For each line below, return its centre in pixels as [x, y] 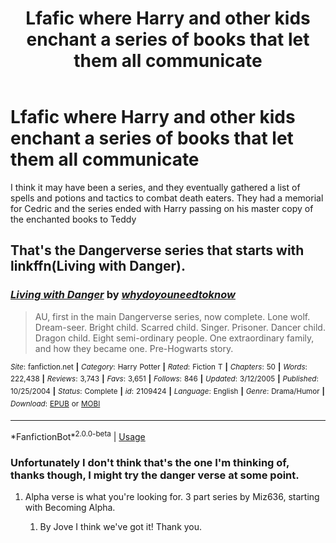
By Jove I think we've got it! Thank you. [121, 527]
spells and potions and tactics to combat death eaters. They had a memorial [167, 198]
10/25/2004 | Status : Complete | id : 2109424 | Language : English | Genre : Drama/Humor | [167, 391]
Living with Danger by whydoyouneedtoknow [123, 295]
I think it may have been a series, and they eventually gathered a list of [155, 187]
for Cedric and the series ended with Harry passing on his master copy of [162, 208]
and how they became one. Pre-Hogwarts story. [134, 348]
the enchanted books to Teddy [73, 219]
